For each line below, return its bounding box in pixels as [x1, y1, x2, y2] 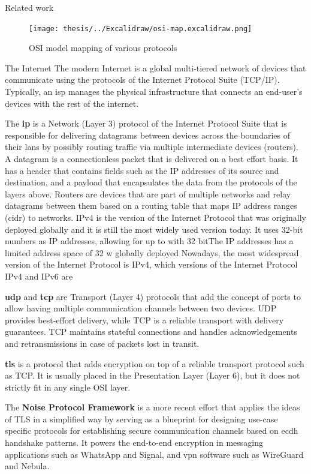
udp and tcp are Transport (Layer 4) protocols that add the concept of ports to [5, 290, 301, 302]
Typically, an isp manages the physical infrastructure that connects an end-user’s [5, 85, 303, 98]
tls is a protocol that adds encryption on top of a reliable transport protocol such [5, 357, 304, 370]
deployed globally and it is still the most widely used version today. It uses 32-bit [5, 223, 303, 235]
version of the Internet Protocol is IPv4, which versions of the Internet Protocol [5, 258, 298, 271]
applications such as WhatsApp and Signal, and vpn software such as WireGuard [5, 448, 304, 460]
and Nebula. [5, 460, 50, 472]
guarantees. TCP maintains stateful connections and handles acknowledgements [5, 325, 297, 338]
